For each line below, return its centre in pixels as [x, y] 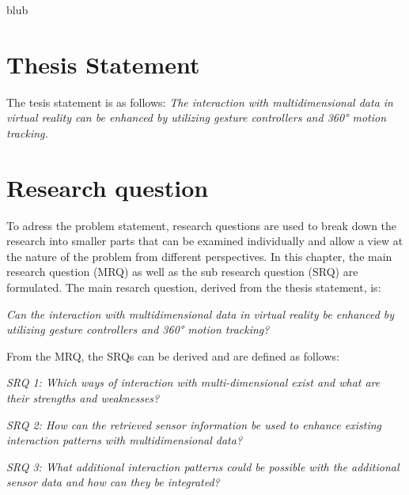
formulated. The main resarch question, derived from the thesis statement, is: [194, 287]
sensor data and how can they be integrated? [113, 482]
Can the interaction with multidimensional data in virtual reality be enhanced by [201, 314]
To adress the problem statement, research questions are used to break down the [202, 225]
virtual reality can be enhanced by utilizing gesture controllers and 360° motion [197, 117]
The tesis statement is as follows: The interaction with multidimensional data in [200, 102]
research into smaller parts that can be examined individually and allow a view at [205, 241]
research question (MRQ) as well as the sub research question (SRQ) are [182, 272]
